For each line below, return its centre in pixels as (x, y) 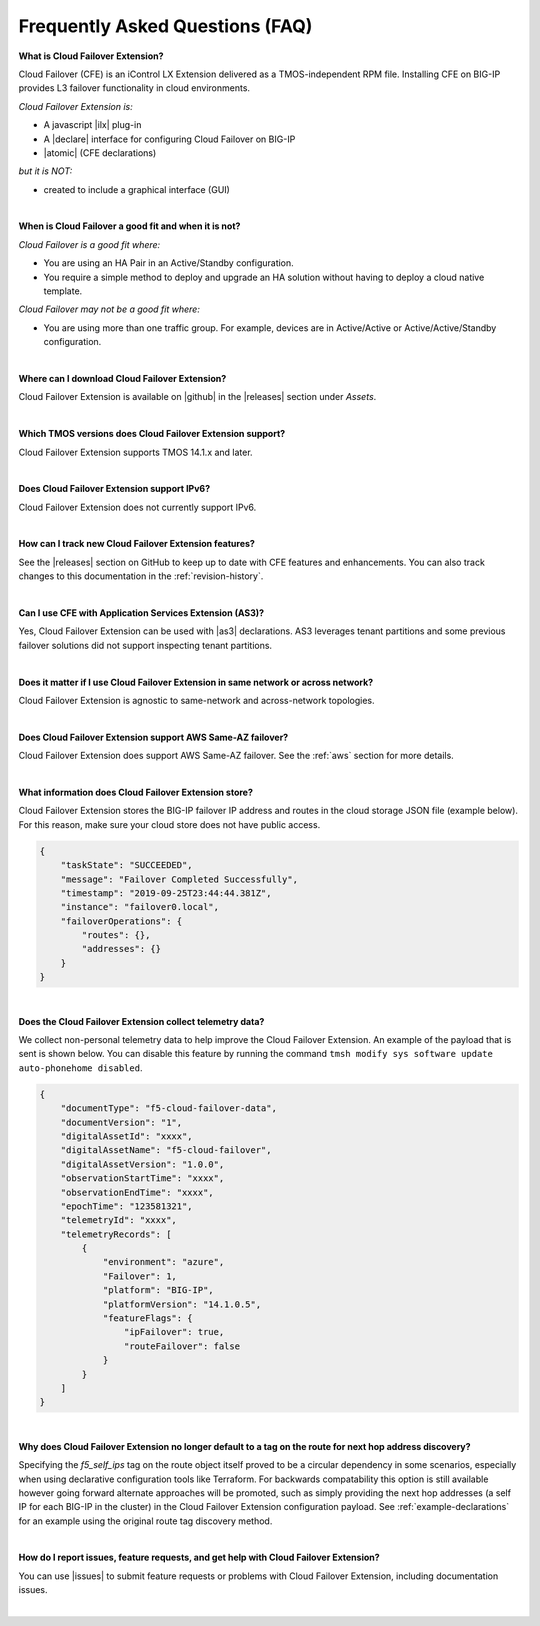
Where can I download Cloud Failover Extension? (122, 378)
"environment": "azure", (163, 1262)
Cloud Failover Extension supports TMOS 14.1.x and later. (136, 452)
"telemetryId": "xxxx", (118, 1220)
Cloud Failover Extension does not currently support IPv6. (137, 507)
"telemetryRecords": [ (116, 1234)
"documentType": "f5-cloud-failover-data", (168, 1108)
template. (63, 291)
